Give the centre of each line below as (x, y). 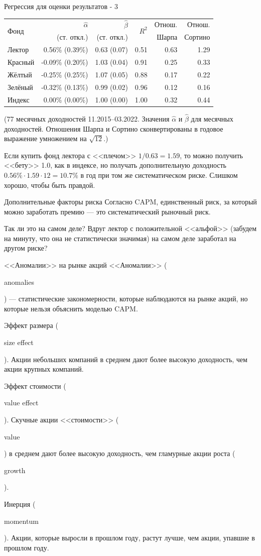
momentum (21, 521)
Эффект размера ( (31, 325)
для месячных (212, 118)
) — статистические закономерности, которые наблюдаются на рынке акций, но (126, 299)
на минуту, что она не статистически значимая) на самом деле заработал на (120, 238)
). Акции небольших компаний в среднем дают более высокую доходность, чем (126, 359)
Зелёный (20, 87)
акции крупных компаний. (44, 369)
